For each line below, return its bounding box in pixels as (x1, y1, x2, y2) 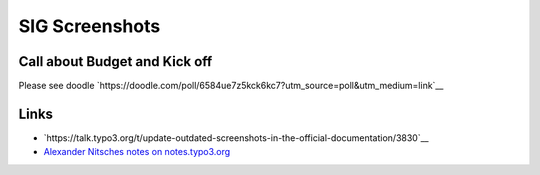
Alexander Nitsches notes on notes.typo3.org (43, 146, 231, 158)
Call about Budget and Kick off (18, 53, 213, 70)
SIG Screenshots (18, 15, 161, 37)
